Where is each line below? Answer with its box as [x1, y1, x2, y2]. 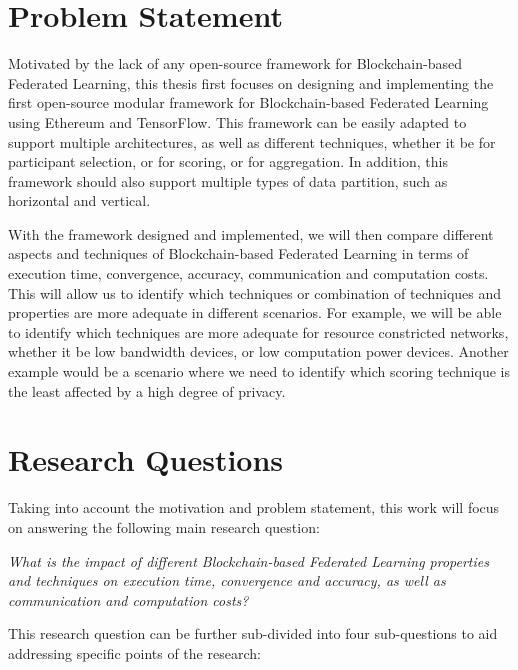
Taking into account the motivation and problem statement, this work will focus [8, 497, 500, 518]
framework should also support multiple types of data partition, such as [8, 170, 448, 191]
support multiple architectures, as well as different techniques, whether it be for [8, 131, 496, 152]
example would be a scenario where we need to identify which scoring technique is [8, 361, 510, 382]
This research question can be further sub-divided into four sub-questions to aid [8, 623, 498, 644]
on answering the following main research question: [8, 516, 320, 537]
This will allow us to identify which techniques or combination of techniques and [8, 282, 502, 303]
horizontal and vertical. [8, 190, 151, 211]
